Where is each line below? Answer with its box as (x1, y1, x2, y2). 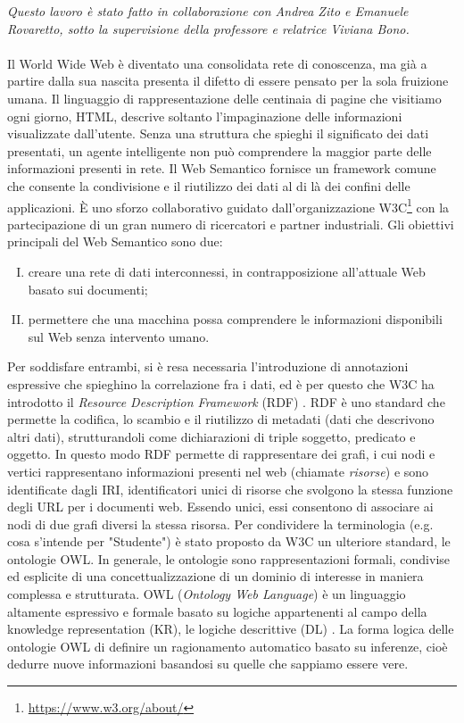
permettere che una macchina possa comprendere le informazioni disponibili (28, 310, 443, 328)
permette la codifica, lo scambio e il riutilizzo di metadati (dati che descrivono (7, 410, 435, 428)
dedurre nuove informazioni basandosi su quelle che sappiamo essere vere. (7, 654, 409, 673)
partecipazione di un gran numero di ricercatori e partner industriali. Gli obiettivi (7, 214, 454, 233)
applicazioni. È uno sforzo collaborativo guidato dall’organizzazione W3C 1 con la (7, 195, 450, 216)
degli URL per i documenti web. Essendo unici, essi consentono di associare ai (7, 497, 434, 516)
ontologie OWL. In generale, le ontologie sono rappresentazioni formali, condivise (7, 549, 451, 568)
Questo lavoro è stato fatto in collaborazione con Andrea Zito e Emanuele (7, 2, 409, 20)
